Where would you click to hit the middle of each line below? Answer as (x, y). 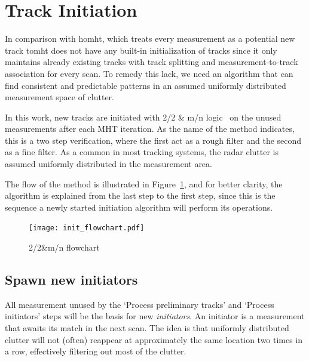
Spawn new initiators (71, 280)
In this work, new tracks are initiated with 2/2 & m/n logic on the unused (143, 117)
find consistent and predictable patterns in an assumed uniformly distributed (146, 85)
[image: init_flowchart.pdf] (87, 228)
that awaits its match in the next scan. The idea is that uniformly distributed (147, 328)
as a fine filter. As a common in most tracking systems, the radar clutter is (142, 152)
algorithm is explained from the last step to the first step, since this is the (140, 195)
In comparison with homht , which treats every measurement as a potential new (150, 38)
